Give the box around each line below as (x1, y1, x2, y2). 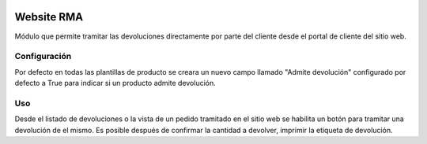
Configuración (14, 51, 72, 62)
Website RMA (14, 10, 83, 24)
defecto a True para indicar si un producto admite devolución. (14, 79, 217, 88)
